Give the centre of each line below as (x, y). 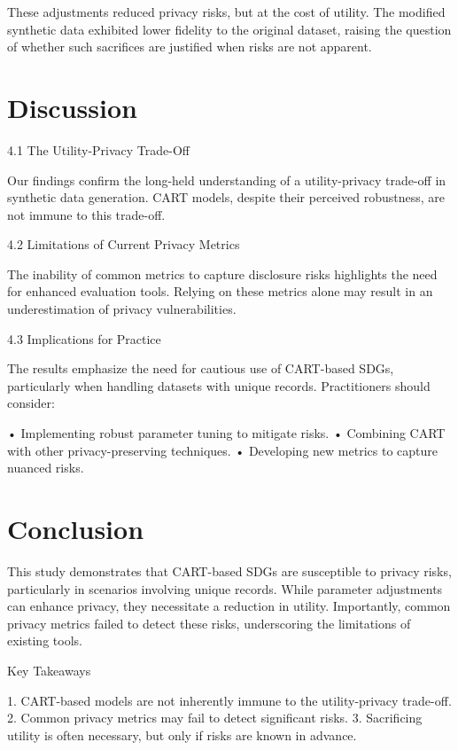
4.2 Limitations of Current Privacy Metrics (124, 244)
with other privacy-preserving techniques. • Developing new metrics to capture (222, 450)
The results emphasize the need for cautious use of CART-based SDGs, (201, 368)
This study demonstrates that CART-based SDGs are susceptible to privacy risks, (229, 570)
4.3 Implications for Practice (84, 338)
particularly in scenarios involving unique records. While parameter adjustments (225, 588)
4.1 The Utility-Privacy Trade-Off (98, 149)
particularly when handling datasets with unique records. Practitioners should (219, 385)
